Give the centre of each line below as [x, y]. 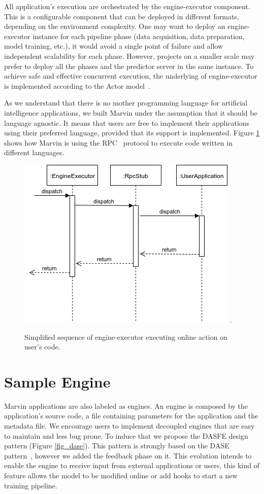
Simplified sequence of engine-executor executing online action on [126, 337]
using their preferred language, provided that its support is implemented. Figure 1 [132, 133]
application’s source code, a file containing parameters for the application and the [131, 416]
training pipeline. [31, 485]
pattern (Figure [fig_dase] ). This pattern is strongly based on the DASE [117, 446]
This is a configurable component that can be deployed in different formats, [122, 16]
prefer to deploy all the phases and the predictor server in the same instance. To [129, 66]
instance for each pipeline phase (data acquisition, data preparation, [139, 36]
